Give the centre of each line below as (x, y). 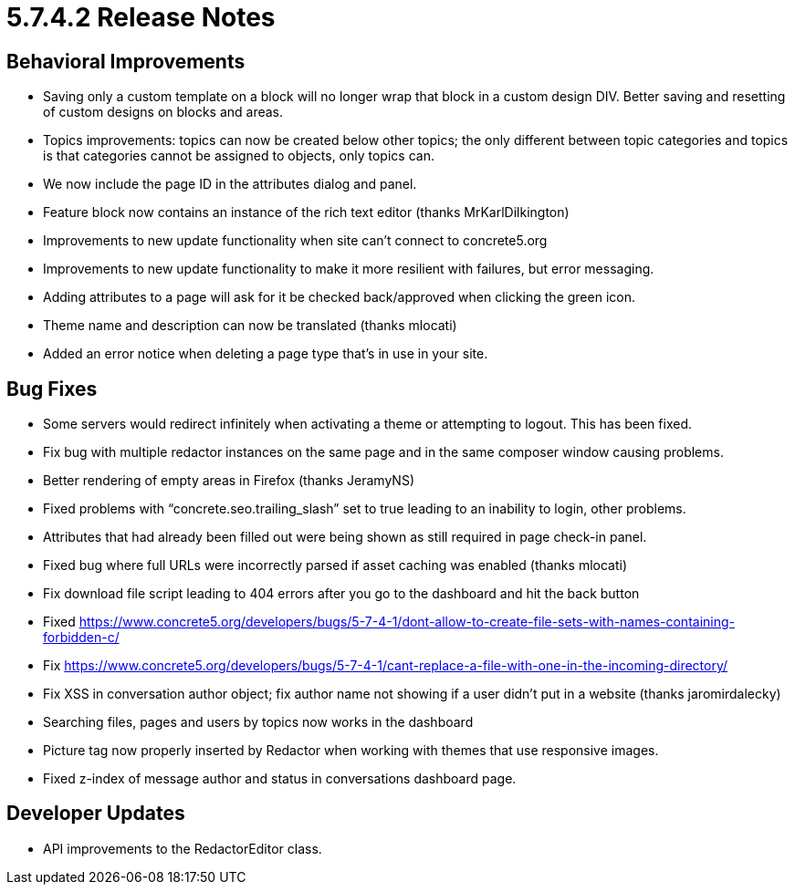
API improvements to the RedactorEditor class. (183, 848)
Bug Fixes (52, 389)
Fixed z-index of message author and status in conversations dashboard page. (280, 779)
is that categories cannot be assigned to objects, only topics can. (239, 156)
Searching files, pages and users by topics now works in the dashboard (258, 722)
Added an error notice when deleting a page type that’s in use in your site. (266, 354)
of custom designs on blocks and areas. (163, 112)
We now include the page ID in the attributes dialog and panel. (230, 184)
